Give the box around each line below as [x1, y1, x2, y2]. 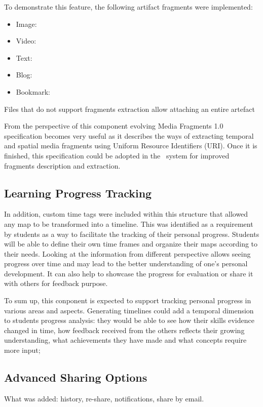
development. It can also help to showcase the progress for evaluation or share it [4, 268, 253, 278]
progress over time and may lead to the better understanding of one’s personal [4, 258, 248, 269]
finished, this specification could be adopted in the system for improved [4, 150, 230, 160]
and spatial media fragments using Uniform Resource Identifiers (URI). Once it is [4, 140, 257, 151]
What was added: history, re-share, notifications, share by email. [4, 393, 204, 403]
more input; [4, 345, 41, 355]
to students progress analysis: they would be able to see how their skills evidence [4, 315, 254, 325]
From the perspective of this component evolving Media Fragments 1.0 [4, 120, 223, 131]
